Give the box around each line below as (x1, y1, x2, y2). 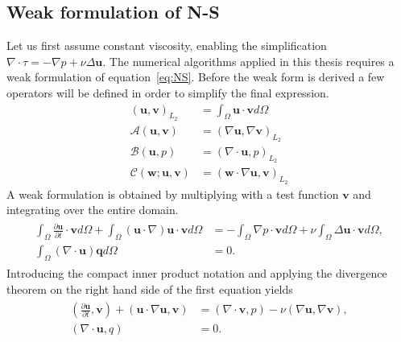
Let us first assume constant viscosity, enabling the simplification (6, 37, 327, 54)
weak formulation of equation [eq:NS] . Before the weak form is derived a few (6, 68, 385, 85)
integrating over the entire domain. (6, 201, 179, 218)
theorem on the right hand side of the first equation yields (6, 280, 293, 297)
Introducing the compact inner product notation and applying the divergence (6, 264, 387, 281)
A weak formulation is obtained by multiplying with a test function (6, 185, 339, 202)
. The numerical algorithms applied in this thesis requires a (102, 52, 395, 69)
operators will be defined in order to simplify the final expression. (6, 84, 329, 101)
